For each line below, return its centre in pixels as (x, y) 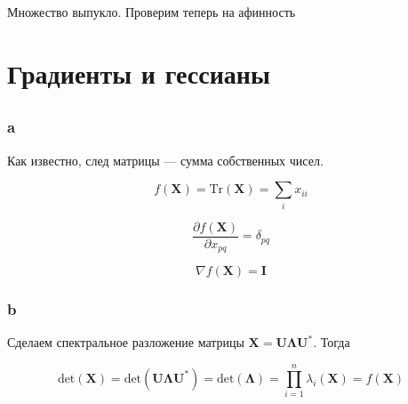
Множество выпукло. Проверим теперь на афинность (152, 12)
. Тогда (332, 342)
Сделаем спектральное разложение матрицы (126, 342)
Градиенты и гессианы (139, 73)
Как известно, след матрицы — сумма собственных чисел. (165, 160)
